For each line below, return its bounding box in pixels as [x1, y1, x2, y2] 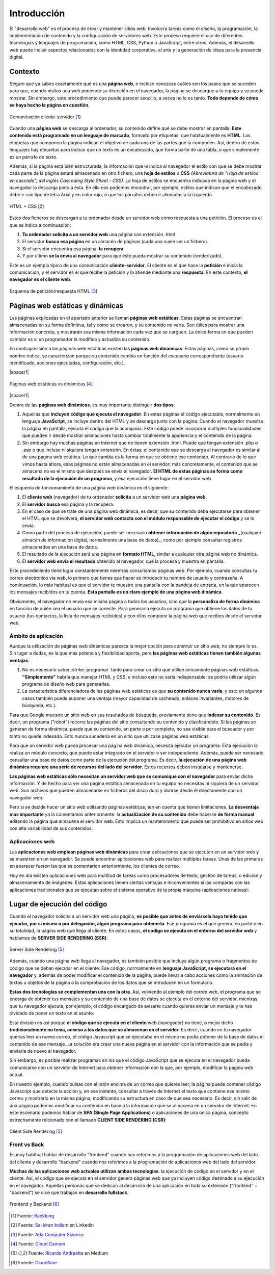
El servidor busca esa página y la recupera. [22, 501, 115, 507]
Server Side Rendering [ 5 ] [9, 946, 64, 952]
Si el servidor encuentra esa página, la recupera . [22, 245, 125, 252]
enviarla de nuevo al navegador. [9, 1048, 76, 1054]
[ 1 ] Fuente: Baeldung [11, 1212, 54, 1218]
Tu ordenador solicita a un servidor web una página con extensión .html [22, 231, 175, 238]
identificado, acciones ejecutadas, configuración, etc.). [9, 360, 125, 366]
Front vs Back [9, 1141, 44, 1148]
